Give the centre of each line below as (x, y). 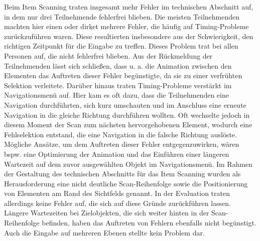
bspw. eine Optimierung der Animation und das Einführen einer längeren (117, 154)
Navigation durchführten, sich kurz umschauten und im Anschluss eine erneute (125, 104)
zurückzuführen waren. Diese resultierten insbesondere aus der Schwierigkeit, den (129, 36)
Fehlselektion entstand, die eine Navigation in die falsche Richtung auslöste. (120, 134)
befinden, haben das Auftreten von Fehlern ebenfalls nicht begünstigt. (149, 223)
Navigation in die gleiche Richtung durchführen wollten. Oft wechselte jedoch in (127, 114)
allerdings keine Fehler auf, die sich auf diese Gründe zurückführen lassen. (118, 203)
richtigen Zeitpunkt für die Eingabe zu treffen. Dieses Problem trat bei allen (121, 46)
